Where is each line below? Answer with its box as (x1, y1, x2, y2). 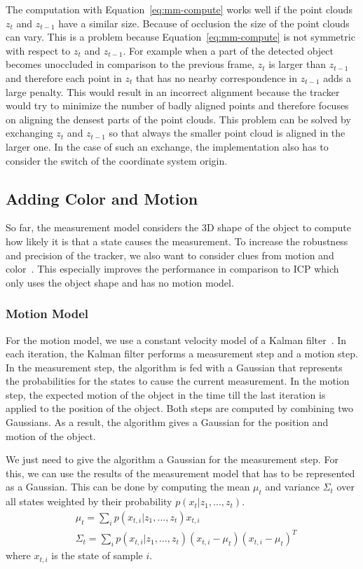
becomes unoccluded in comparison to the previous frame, (6, 57, 255, 71)
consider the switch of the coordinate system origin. (6, 153, 228, 167)
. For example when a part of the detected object (123, 43, 334, 57)
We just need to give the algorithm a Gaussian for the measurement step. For (6, 452, 338, 467)
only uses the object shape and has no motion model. (6, 275, 234, 289)
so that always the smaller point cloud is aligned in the (109, 125, 345, 140)
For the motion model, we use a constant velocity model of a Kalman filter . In (6, 332, 347, 347)
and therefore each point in (6, 70, 122, 85)
